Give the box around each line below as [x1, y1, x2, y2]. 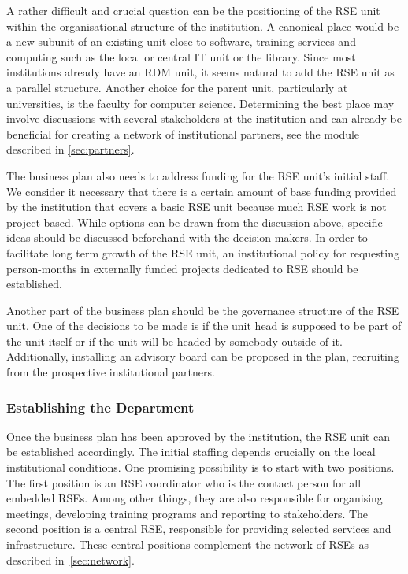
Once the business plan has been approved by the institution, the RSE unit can [6, 428, 390, 444]
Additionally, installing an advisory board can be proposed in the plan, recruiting [6, 348, 399, 365]
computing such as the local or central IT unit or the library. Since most [6, 48, 356, 65]
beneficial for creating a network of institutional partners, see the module [6, 125, 360, 142]
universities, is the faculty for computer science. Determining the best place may [6, 94, 395, 111]
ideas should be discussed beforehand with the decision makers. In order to [6, 229, 368, 246]
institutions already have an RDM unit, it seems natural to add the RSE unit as [6, 64, 395, 80]
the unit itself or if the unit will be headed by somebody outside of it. [6, 332, 343, 349]
